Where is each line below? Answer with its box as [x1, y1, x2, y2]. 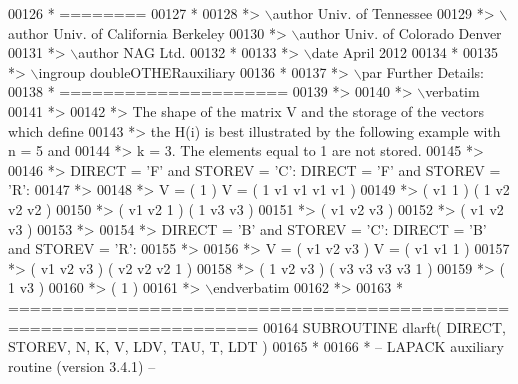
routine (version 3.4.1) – [8, 355, 156, 376]
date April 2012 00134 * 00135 [311, 42, 498, 63]
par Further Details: [361, 61, 484, 82]
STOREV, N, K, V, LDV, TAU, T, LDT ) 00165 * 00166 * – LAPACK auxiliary [8, 336, 504, 357]
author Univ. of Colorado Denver [299, 22, 502, 43]
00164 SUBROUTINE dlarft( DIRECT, [263, 316, 506, 337]
